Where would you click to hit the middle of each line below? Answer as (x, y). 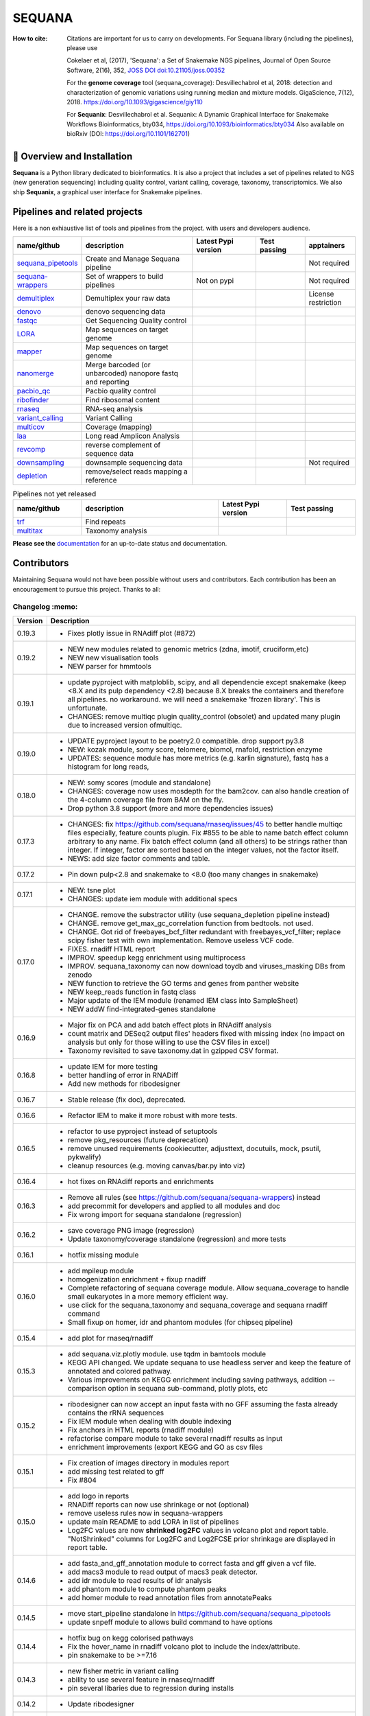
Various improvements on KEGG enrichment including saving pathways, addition (197, 1380)
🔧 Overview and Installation (73, 156)
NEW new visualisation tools (113, 658)
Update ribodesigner (101, 1704)
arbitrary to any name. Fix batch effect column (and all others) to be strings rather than (207, 841)
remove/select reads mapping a (137, 472)
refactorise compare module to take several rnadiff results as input (175, 1438)
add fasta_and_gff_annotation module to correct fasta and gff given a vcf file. (192, 1563)
